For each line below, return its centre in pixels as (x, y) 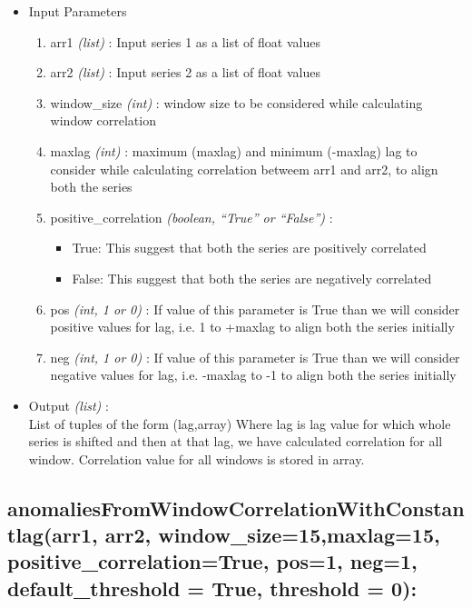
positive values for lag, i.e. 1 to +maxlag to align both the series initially (252, 327)
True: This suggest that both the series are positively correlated (249, 248)
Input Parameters (78, 11)
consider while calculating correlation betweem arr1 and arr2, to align (244, 169)
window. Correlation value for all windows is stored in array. (197, 458)
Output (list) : (69, 405)
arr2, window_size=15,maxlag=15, (272, 535)
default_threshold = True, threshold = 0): (212, 588)
